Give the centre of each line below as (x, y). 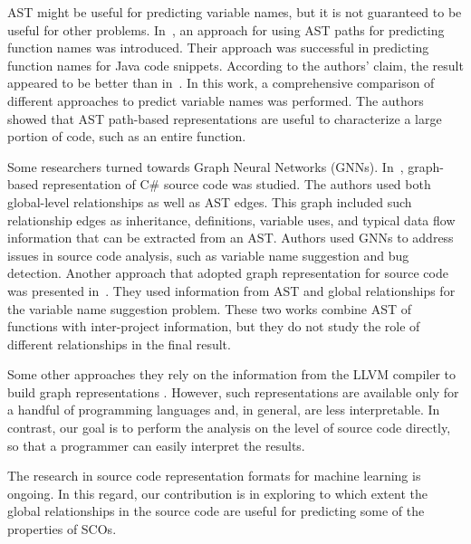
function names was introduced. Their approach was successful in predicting (218, 48)
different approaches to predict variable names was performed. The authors (216, 100)
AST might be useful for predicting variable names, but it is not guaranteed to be (235, 12)
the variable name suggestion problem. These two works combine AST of (210, 308)
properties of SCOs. (62, 529)
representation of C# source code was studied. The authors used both (236, 184)
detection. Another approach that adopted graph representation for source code (228, 273)
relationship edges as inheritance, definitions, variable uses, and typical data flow (231, 220)
